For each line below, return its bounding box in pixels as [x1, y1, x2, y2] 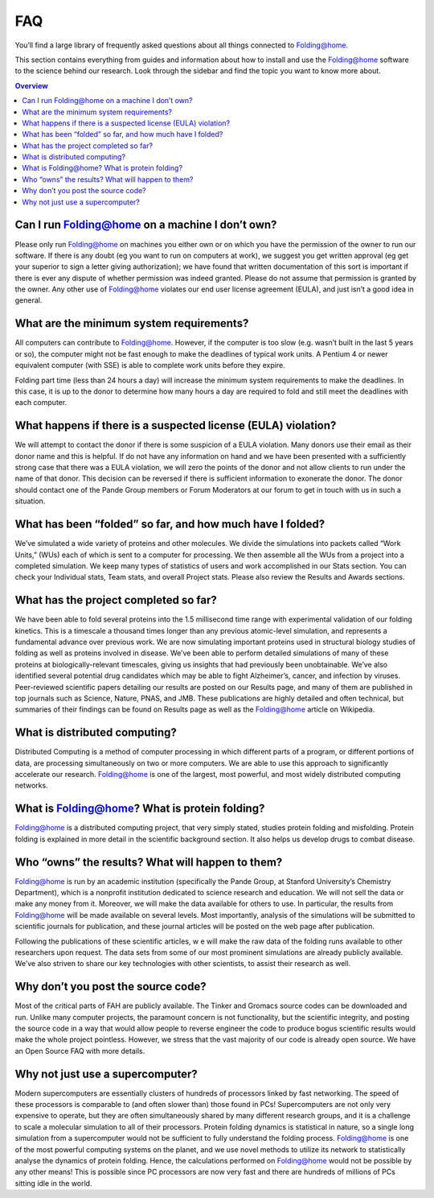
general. [14, 295, 43, 305]
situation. [14, 496, 46, 506]
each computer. [14, 398, 68, 407]
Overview [14, 81, 48, 90]
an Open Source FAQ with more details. [14, 1046, 145, 1055]
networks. [14, 781, 48, 791]
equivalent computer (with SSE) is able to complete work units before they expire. [14, 361, 285, 370]
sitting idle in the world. [14, 1178, 92, 1188]
